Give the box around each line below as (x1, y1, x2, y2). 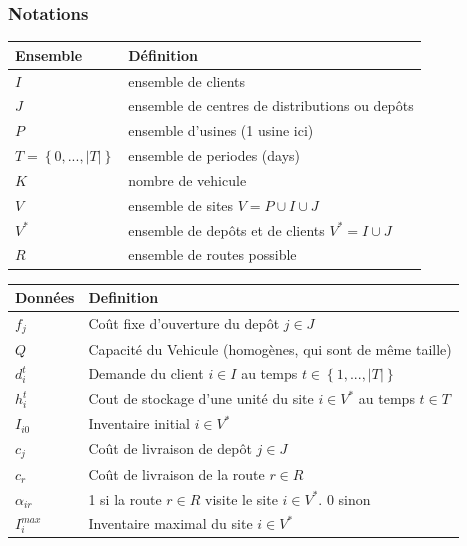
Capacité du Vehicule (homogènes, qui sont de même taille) (88, 338, 452, 359)
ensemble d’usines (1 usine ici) (128, 120, 314, 141)
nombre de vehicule (128, 169, 247, 190)
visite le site (205, 488, 278, 509)
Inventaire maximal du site (88, 513, 253, 534)
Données (15, 287, 75, 308)
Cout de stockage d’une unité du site (88, 388, 314, 409)
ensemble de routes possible (128, 244, 297, 265)
